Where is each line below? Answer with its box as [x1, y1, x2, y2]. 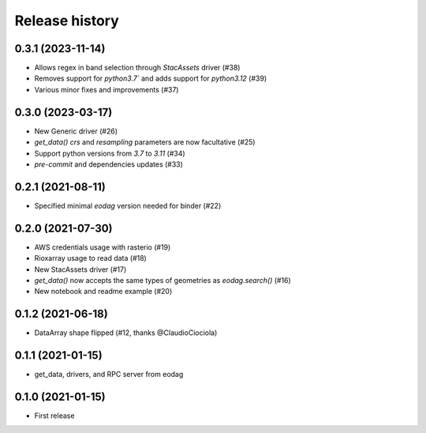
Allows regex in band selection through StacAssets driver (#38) [34, 63, 241, 73]
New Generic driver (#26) [34, 126, 118, 136]
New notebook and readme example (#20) [34, 287, 173, 296]
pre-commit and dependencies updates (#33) [34, 159, 183, 169]
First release [34, 411, 75, 420]
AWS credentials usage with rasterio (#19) [34, 242, 171, 252]
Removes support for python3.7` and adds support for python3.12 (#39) [34, 73, 267, 83]
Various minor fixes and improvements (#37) [34, 85, 179, 94]
